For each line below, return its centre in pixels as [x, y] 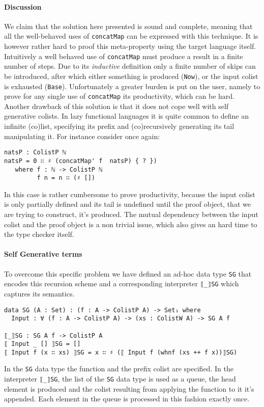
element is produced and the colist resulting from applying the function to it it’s [129, 388]
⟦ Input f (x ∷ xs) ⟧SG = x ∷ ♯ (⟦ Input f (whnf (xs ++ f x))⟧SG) [121, 352]
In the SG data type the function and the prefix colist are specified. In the [119, 369]
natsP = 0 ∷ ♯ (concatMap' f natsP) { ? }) [81, 161]
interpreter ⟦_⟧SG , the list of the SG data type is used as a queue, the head [120, 379]
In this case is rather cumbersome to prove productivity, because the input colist [130, 194]
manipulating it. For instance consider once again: [82, 136]
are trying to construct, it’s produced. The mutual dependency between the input [131, 214]
